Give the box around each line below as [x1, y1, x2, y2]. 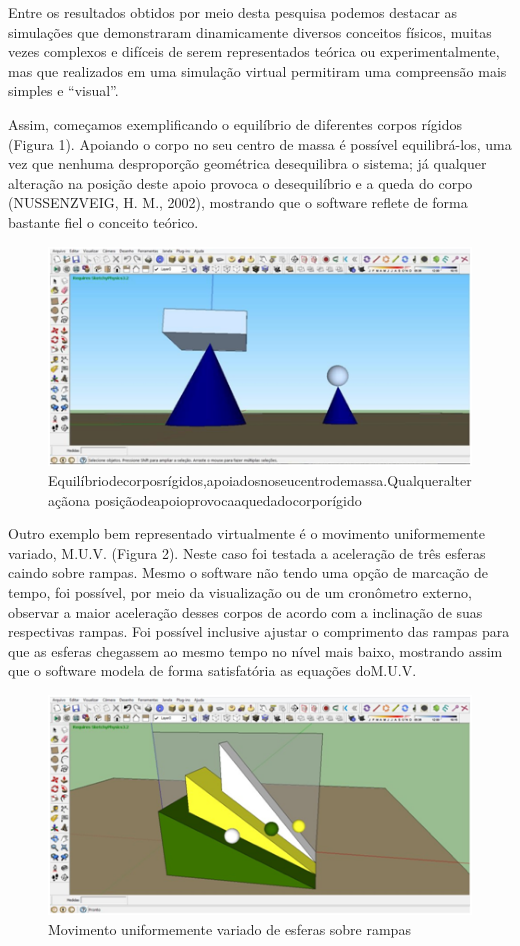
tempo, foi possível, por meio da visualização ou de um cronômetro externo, [8, 581, 472, 602]
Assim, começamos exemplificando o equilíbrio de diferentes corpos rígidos [8, 113, 463, 134]
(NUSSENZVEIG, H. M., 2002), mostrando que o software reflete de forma [8, 192, 468, 213]
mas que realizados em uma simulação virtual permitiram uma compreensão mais [8, 60, 507, 81]
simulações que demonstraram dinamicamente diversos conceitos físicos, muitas [8, 21, 492, 42]
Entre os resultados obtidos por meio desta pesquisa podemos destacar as [8, 2, 458, 22]
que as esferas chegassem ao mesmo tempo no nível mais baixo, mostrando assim [8, 640, 503, 661]
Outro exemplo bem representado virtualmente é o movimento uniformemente [8, 523, 486, 544]
